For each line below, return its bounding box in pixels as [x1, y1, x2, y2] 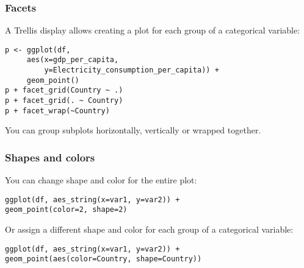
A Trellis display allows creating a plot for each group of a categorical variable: [5, 24, 300, 37]
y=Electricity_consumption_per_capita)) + [44, 66, 219, 75]
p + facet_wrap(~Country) [5, 106, 110, 115]
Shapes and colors [5, 149, 95, 164]
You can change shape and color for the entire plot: [5, 174, 197, 186]
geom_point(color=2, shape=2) [5, 205, 128, 214]
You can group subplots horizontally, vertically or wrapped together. [5, 124, 261, 136]
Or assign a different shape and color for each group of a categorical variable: [5, 223, 294, 236]
